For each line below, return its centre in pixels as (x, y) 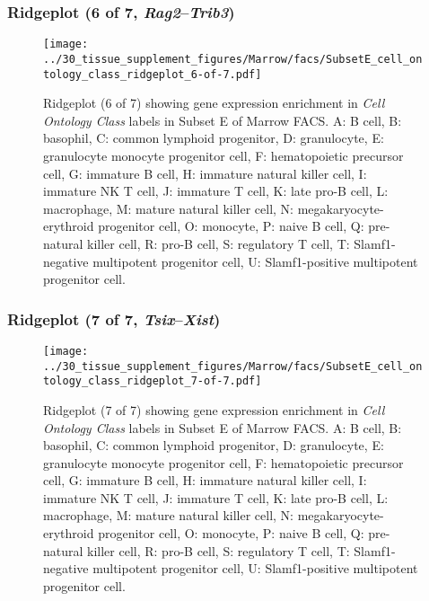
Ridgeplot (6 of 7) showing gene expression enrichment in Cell (214, 103)
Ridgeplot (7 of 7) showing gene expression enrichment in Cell (214, 409)
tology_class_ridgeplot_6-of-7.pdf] (153, 74)
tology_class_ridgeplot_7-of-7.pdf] (153, 381)
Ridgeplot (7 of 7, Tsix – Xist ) (114, 318)
